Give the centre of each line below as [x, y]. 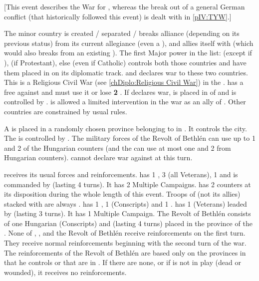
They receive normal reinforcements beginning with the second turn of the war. [125, 243]
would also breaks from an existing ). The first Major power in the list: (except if [128, 53]
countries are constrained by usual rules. [66, 111]
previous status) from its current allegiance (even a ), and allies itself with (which [129, 43]
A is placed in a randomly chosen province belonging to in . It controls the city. [126, 128]
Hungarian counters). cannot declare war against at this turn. [98, 157]
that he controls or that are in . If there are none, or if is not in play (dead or [123, 262]
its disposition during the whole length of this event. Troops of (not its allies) [122, 194]
